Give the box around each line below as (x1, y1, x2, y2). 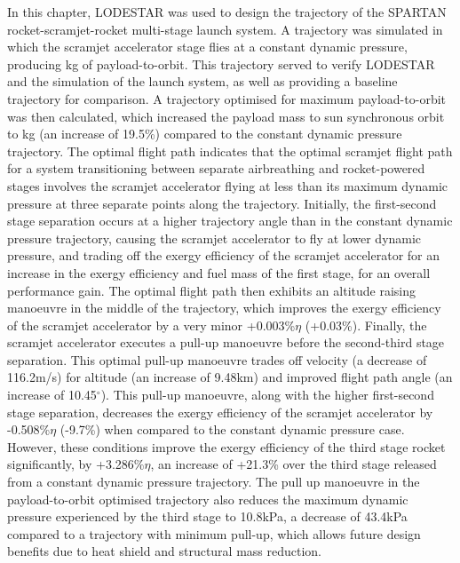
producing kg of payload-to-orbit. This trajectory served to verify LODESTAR (7, 54, 435, 73)
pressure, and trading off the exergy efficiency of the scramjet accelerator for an (7, 246, 440, 265)
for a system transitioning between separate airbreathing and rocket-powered (7, 159, 425, 178)
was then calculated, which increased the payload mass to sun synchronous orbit (7, 107, 445, 125)
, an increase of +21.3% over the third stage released (150, 455, 437, 473)
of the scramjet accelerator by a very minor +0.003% (7, 315, 296, 334)
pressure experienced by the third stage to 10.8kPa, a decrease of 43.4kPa (7, 507, 408, 526)
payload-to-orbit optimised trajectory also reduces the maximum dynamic (7, 489, 408, 508)
